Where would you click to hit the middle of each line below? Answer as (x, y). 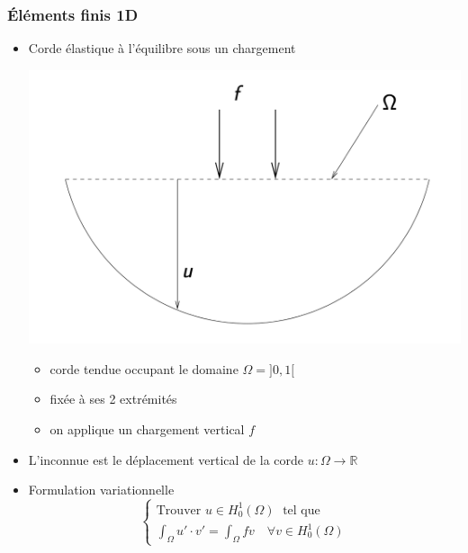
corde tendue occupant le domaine (144, 368)
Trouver (179, 510)
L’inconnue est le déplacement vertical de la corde (166, 459)
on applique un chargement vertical (147, 428)
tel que (301, 510)
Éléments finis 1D (73, 14)
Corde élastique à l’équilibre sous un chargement (162, 48)
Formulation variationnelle (101, 490)
